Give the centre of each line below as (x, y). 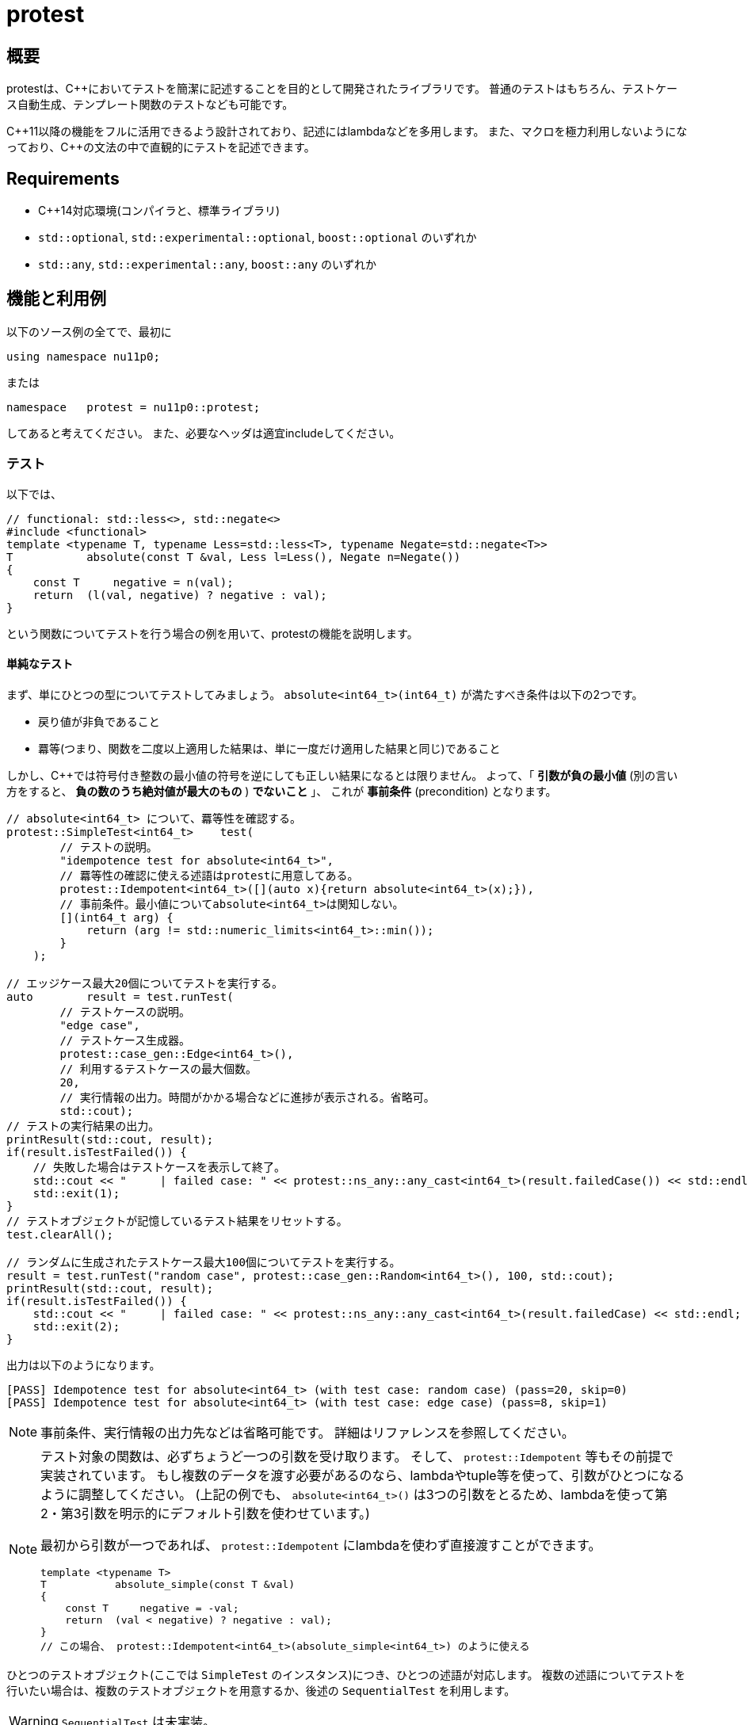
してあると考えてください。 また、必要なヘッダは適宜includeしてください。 (204, 433)
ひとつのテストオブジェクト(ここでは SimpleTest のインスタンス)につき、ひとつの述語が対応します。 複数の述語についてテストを (346, 1674)
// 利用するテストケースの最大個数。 (158, 1069)
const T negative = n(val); (133, 582)
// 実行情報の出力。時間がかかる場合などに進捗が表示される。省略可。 (247, 1097)
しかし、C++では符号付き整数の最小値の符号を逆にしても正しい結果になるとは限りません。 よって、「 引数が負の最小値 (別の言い (342, 775)
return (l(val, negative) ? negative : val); (180, 595)
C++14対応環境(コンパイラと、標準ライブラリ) (159, 211)
